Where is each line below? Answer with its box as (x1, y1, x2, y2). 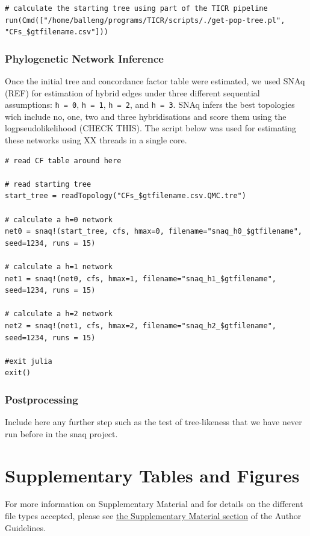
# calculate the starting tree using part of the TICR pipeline (5, 4, 268, 13)
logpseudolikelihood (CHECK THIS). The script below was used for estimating (5, 122, 297, 134)
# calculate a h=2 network (5, 310, 113, 319)
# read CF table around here (5, 156, 122, 165)
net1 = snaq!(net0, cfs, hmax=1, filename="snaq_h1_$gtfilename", (5, 274, 277, 283)
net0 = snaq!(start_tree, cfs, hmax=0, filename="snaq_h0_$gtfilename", (5, 227, 302, 236)
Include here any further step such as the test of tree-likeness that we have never (5, 416, 302, 428)
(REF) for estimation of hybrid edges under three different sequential (5, 86, 260, 99)
